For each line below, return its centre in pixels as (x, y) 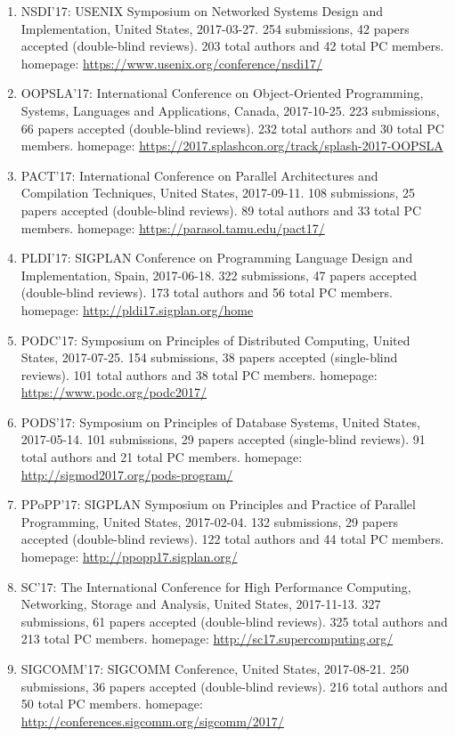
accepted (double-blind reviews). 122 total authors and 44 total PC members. (232, 539)
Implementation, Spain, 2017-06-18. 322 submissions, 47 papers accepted (219, 275)
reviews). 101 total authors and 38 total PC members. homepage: (199, 374)
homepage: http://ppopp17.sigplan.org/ (129, 557)
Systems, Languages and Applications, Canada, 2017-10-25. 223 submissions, (230, 110)
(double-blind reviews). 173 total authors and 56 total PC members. (207, 292)
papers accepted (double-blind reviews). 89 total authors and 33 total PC (221, 210)
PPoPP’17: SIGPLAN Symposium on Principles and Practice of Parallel (218, 504)
